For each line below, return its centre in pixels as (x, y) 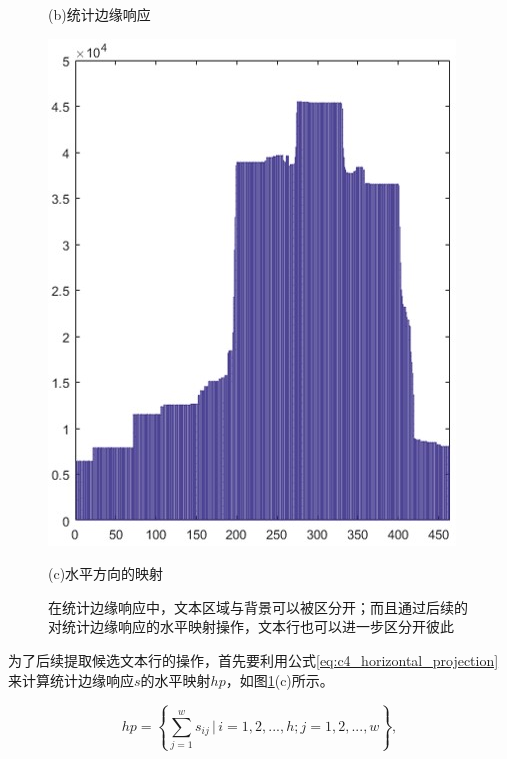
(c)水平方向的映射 (106, 573)
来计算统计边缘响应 (71, 679)
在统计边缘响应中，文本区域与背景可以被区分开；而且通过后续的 (258, 606)
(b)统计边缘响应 (99, 14)
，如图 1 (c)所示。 (279, 679)
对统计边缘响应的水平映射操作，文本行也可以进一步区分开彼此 (251, 626)
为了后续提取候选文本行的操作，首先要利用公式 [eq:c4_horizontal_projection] (253, 659)
